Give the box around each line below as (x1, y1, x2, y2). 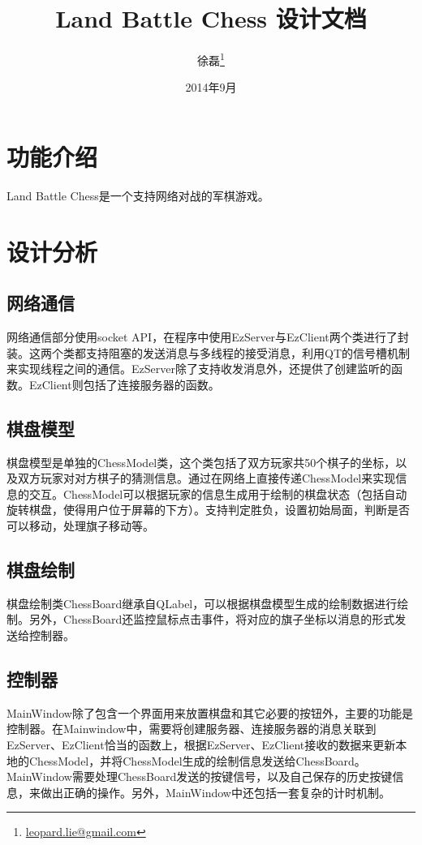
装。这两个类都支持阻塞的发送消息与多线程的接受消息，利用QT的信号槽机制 (6, 344, 410, 361)
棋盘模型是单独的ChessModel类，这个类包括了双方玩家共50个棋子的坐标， (6, 453, 396, 470)
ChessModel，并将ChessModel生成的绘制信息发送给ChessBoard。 (28, 752, 366, 769)
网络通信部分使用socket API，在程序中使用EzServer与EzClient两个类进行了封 (6, 328, 409, 345)
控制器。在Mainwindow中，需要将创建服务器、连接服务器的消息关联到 (6, 720, 377, 737)
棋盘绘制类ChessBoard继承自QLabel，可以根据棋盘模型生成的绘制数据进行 (6, 594, 398, 611)
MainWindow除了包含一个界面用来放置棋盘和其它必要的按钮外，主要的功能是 (6, 704, 413, 721)
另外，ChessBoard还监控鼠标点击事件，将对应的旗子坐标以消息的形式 (28, 611, 395, 628)
